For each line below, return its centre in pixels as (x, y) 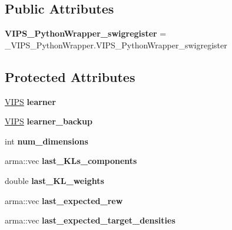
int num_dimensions (47, 141)
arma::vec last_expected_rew (64, 200)
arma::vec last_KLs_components (71, 161)
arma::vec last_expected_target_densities (90, 220)
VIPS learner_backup (49, 121)
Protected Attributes (70, 76)
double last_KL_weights (54, 180)
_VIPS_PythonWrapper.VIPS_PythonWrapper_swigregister (116, 45)
